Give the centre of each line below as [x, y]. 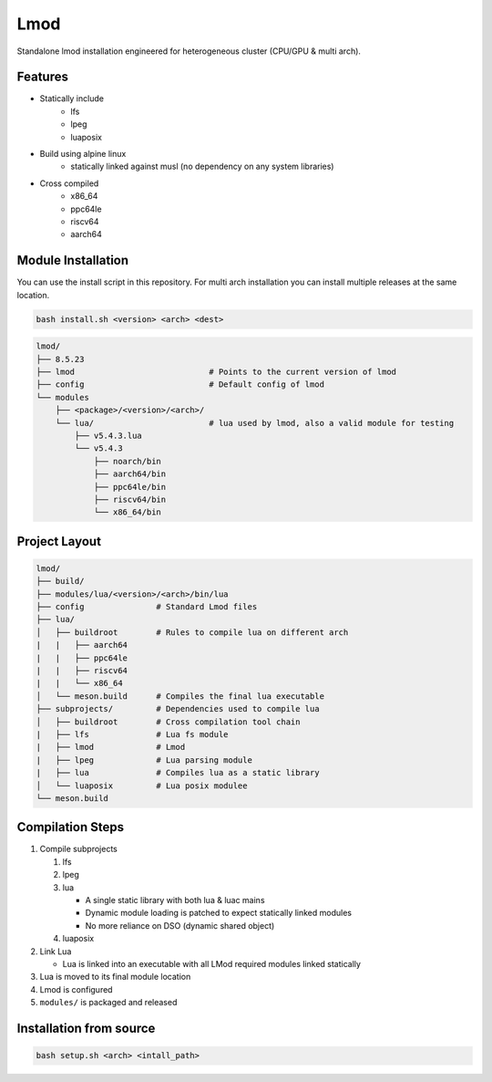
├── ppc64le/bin [130, 487]
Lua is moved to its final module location [115, 977]
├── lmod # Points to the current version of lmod [216, 372]
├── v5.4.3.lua [108, 435]
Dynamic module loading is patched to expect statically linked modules [219, 913]
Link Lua [56, 951]
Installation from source [86, 1028]
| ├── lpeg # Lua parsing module [144, 760]
